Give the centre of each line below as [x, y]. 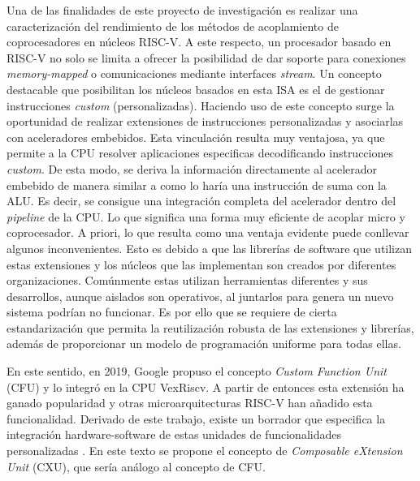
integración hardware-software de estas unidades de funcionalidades [174, 434]
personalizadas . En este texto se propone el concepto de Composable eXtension [205, 451]
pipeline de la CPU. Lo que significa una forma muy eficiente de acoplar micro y [206, 216]
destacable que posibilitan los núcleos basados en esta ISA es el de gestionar [196, 89]
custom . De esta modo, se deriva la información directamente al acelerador [192, 168]
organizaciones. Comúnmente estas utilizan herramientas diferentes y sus [187, 280]
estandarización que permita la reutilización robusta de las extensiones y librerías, [210, 327]
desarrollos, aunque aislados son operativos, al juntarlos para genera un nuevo [200, 296]
